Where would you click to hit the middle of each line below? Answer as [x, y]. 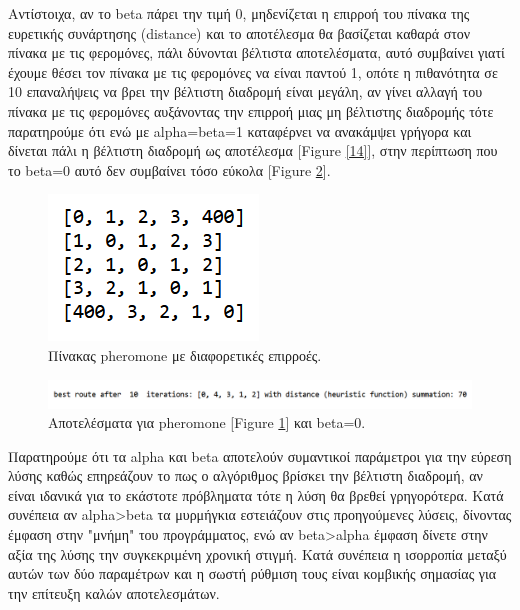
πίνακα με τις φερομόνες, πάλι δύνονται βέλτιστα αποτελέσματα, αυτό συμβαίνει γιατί [256, 52]
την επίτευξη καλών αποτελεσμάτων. [114, 592]
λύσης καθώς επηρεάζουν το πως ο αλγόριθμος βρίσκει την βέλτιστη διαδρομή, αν [245, 475]
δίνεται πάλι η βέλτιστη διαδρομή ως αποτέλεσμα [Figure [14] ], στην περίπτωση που [253, 150]
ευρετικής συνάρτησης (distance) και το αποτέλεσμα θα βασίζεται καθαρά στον [239, 32]
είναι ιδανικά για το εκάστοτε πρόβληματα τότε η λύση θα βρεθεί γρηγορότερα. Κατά [256, 494]
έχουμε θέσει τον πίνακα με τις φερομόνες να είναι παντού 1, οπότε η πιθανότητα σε [253, 71]
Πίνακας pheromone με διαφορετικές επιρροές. [185, 354]
